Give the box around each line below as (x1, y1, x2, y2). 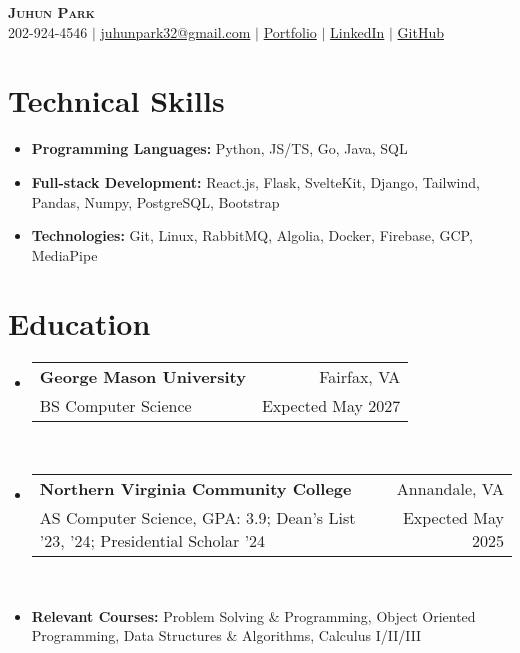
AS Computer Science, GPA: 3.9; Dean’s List (39, 506, 356, 529)
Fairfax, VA (319, 365, 401, 389)
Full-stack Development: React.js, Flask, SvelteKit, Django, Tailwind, (31, 171, 480, 192)
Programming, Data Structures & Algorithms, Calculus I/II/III (31, 625, 422, 646)
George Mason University (39, 365, 246, 389)
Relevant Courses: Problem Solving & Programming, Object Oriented (31, 605, 476, 626)
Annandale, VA (396, 477, 504, 500)
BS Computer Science (39, 394, 192, 418)
